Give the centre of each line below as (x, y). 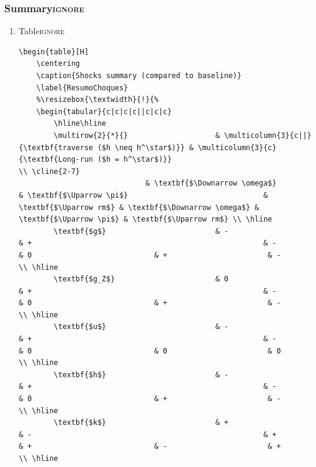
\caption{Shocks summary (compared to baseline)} (139, 76)
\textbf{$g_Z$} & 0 (141, 279)
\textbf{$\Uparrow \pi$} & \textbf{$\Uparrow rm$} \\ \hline (145, 219)
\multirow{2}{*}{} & (137, 135)
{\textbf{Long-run (56, 160)
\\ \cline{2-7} (49, 171)
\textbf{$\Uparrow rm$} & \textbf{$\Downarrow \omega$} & (139, 207)
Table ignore (41, 31)
